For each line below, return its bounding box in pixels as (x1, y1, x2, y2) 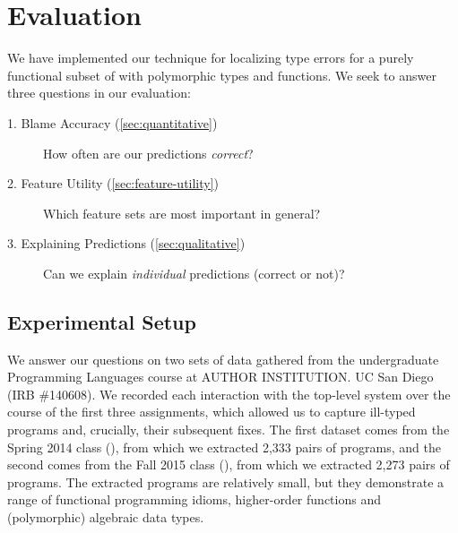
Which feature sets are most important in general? (43, 203, 321, 222)
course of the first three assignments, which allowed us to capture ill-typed (7, 402, 416, 421)
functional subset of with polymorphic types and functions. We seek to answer (7, 65, 436, 84)
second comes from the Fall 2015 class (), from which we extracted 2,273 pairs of (7, 455, 450, 474)
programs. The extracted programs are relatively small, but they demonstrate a (7, 472, 445, 491)
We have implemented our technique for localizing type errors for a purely (7, 48, 414, 67)
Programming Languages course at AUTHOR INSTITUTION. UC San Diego (7, 367, 434, 386)
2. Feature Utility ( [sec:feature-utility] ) (7, 174, 220, 193)
